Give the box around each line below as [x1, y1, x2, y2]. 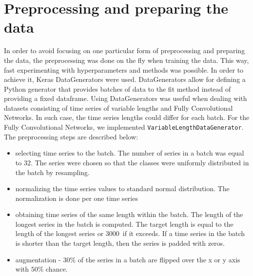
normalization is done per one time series [15, 193, 138, 203]
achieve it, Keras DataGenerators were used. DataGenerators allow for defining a [4, 74, 246, 84]
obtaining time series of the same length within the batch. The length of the [15, 209, 243, 219]
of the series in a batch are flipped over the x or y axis [78, 254, 240, 264]
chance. [46, 264, 68, 274]
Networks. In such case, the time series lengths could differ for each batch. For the [4, 112, 250, 122]
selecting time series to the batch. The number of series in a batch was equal [15, 148, 244, 158]
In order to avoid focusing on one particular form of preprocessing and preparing [4, 45, 245, 56]
